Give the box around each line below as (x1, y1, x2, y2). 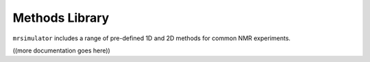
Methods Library (12, 10, 110, 25)
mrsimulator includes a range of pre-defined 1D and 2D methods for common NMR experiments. (12, 34, 291, 42)
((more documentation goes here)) (12, 46, 111, 55)
